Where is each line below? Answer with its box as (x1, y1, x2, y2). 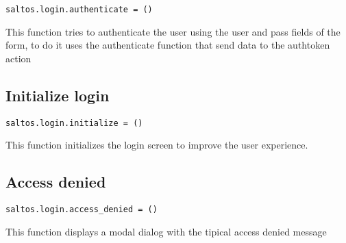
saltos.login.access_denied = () (5, 205, 158, 215)
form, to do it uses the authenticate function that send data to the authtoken (5, 38, 330, 52)
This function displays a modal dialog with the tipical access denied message (5, 224, 327, 238)
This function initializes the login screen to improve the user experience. (5, 138, 308, 152)
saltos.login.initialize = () (5, 118, 143, 128)
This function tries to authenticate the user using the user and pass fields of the (5, 24, 341, 38)
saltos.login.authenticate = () (5, 5, 153, 14)
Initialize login (5, 84, 110, 105)
